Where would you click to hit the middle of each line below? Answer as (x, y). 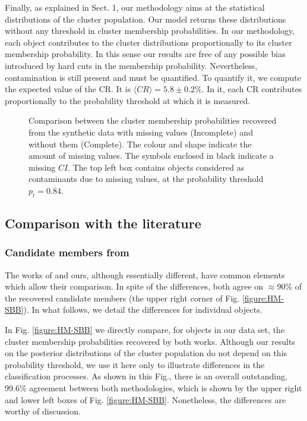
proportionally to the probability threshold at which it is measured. (128, 100)
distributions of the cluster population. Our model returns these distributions (145, 19)
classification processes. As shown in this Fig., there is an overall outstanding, (146, 376)
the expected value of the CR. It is (68, 89)
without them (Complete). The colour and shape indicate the (140, 144)
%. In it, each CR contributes (249, 89)
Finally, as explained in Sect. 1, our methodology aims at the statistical (135, 7)
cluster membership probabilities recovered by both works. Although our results (150, 341)
